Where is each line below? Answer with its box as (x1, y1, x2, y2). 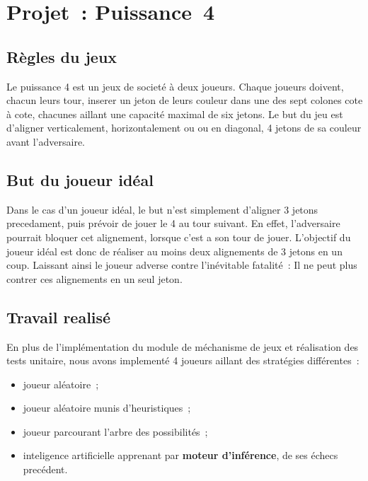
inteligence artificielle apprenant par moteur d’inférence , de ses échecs (23, 448, 338, 463)
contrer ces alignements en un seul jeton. (6, 271, 183, 286)
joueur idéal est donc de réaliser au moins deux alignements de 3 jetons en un (6, 243, 343, 258)
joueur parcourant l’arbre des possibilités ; (23, 424, 208, 439)
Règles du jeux (6, 45, 117, 67)
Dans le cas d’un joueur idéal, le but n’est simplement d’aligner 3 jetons (6, 202, 318, 216)
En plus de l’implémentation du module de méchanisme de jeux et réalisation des (6, 339, 359, 354)
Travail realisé (6, 306, 111, 328)
